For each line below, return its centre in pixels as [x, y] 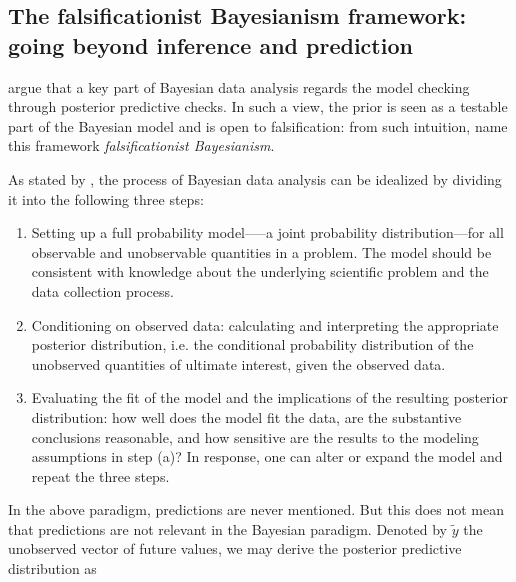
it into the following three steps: [106, 198]
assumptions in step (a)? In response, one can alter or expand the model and [267, 456]
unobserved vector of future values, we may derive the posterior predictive [235, 548]
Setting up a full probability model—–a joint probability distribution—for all [267, 232]
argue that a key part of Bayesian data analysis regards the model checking [239, 86]
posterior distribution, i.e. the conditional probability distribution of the [252, 344]
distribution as [52, 568]
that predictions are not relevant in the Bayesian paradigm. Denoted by [227, 528]
